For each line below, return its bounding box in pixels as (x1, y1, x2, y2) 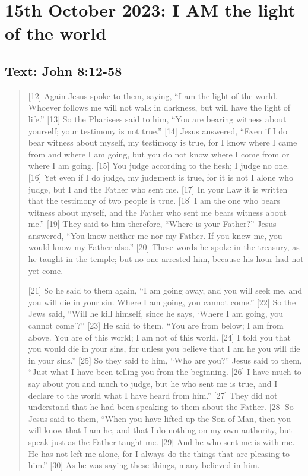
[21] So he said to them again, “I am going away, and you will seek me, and (28, 284, 303, 297)
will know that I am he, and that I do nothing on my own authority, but (28, 424, 292, 436)
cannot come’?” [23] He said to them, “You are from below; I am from (28, 319, 284, 332)
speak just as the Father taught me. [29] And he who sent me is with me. (28, 435, 295, 447)
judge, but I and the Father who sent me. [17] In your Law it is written (28, 182, 288, 195)
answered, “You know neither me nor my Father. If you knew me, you (28, 229, 282, 241)
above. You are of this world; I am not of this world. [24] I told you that (28, 330, 291, 343)
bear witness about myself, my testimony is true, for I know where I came (28, 136, 297, 149)
